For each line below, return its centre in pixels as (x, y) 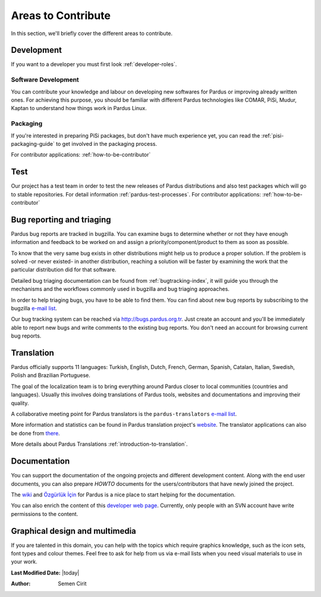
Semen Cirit (72, 584)
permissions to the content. (45, 514)
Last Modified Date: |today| (45, 573)
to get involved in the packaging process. (106, 143)
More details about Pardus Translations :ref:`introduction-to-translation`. (100, 444)
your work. (24, 562)
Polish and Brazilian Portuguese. (51, 376)
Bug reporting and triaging (61, 219)
